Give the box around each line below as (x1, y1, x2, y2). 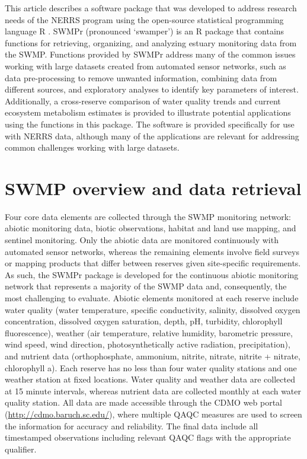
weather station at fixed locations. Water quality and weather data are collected (5, 373, 295, 385)
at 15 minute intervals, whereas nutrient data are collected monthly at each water (5, 384, 302, 397)
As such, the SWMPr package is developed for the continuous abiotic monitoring (5, 268, 299, 280)
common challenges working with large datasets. (5, 141, 180, 154)
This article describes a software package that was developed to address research (5, 2, 297, 14)
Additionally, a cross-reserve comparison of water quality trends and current (5, 94, 281, 107)
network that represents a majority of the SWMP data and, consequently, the (5, 280, 287, 292)
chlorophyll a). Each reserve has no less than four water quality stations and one (5, 361, 297, 374)
